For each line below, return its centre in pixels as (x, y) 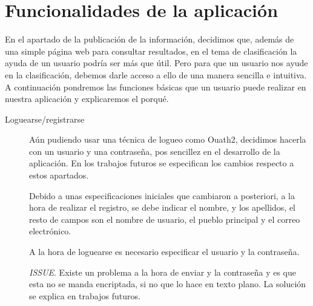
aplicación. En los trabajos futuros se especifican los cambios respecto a (162, 163)
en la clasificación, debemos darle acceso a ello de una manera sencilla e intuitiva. (156, 74)
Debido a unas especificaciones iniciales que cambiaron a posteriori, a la (162, 195)
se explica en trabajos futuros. (85, 295)
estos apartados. (59, 175)
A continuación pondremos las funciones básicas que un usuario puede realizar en (156, 87)
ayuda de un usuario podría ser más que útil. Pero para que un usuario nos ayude (156, 63)
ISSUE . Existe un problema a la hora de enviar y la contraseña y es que (163, 272)
